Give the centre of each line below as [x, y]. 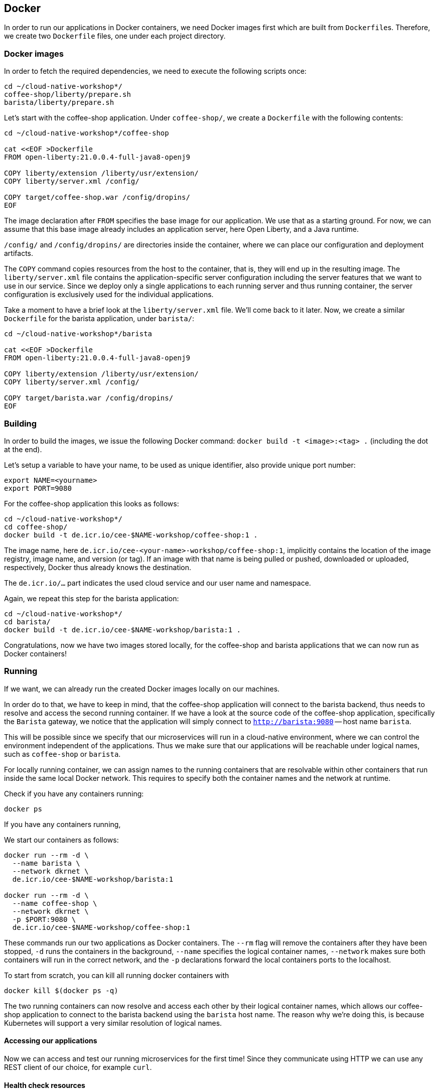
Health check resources [45, 1085]
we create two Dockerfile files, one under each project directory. [115, 36]
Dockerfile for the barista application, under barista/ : [99, 319]
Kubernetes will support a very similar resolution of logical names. [113, 1023]
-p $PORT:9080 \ [44, 919]
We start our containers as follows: [61, 840]
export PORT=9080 [38, 488]
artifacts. [19, 253]
